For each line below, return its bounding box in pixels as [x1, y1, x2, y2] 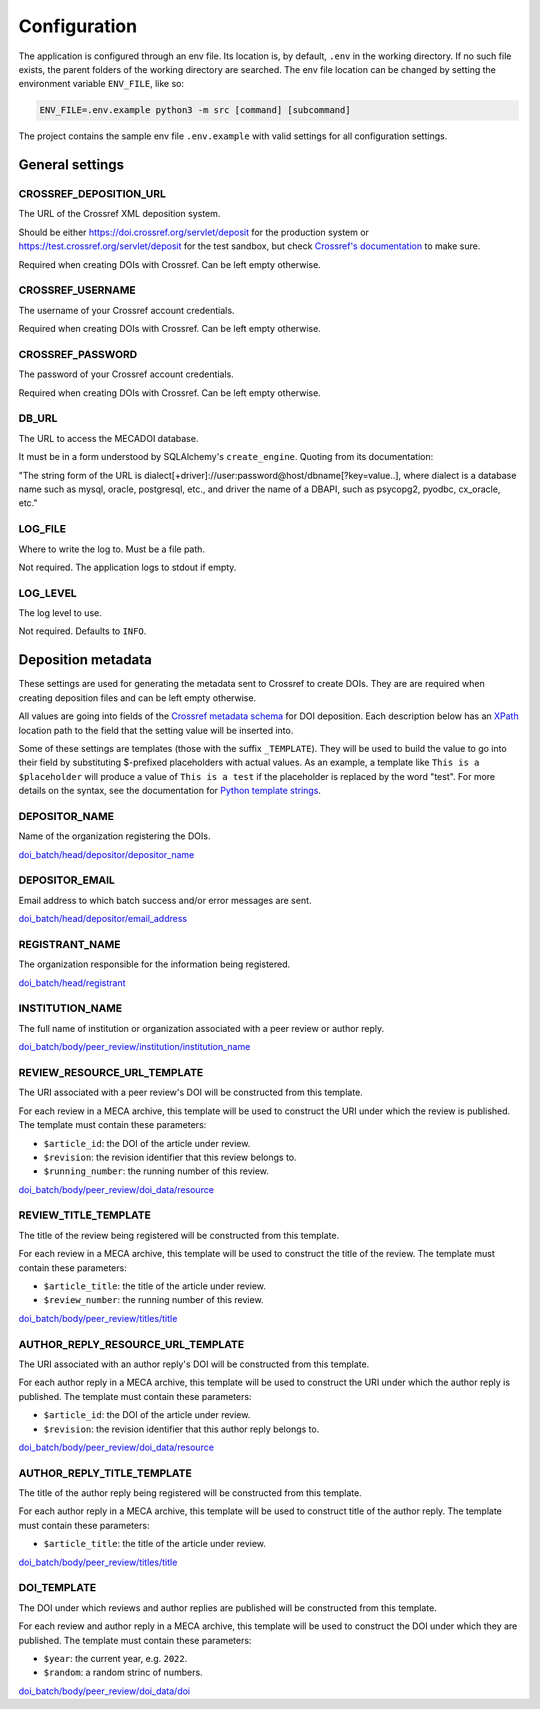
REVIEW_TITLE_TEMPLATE [18, 1208, 152, 1222]
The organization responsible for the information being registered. [18, 958, 291, 970]
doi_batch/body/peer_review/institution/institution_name [18, 1041, 251, 1053]
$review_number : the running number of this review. [43, 1294, 264, 1306]
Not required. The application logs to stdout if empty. [18, 561, 237, 573]
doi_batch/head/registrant [18, 976, 126, 989]
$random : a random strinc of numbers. [43, 1666, 204, 1679]
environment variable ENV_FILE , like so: [18, 78, 185, 90]
